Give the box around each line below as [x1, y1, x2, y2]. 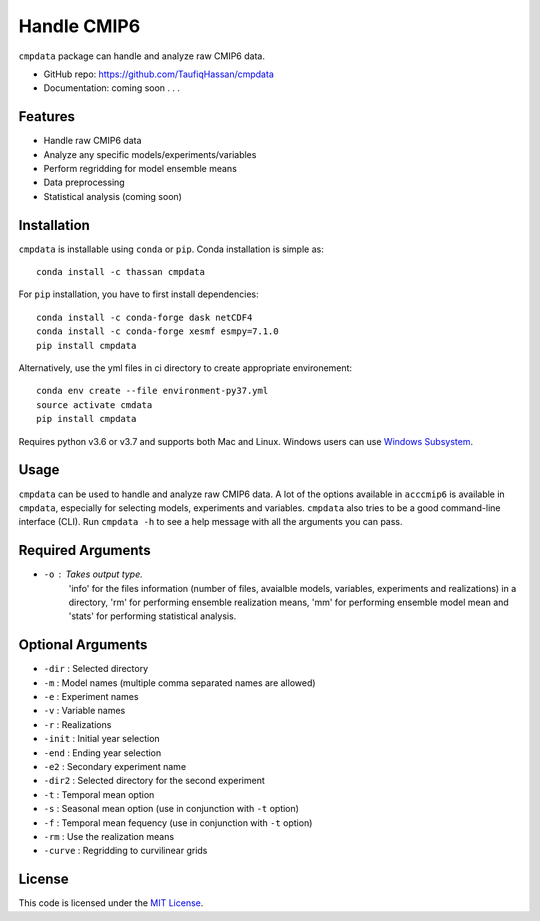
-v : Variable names [43, 705, 126, 717]
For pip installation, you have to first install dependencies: [18, 288, 259, 300]
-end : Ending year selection [43, 746, 162, 759]
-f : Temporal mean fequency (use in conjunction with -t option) [43, 816, 313, 829]
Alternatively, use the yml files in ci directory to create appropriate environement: [18, 362, 353, 374]
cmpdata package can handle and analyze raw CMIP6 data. [18, 50, 265, 62]
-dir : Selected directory [43, 663, 149, 675]
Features [18, 108, 75, 125]
